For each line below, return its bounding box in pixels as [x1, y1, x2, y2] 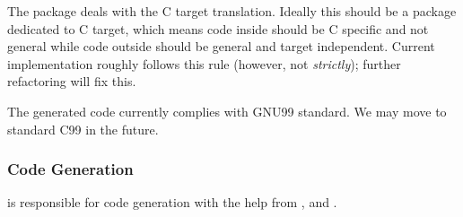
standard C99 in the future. [7, 119, 159, 138]
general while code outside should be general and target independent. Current [7, 37, 435, 56]
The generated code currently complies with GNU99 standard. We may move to [7, 101, 447, 120]
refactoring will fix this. [7, 72, 136, 91]
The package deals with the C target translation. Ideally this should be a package [7, 2, 457, 20]
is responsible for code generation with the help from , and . [7, 193, 337, 212]
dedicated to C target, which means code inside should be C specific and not [7, 19, 429, 38]
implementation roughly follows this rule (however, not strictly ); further [7, 54, 401, 73]
